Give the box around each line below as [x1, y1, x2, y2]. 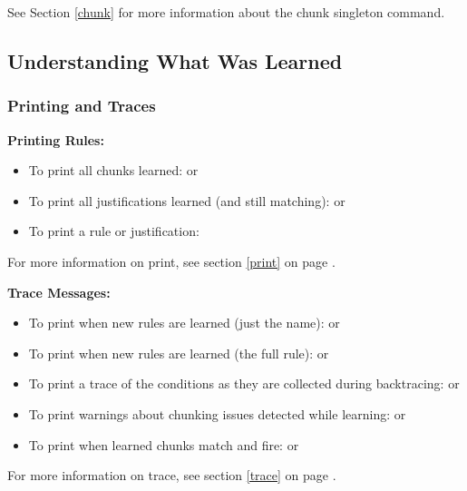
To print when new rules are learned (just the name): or [28, 313, 340, 332]
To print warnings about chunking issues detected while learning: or [28, 404, 406, 423]
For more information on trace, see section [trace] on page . [7, 466, 336, 485]
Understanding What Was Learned [7, 46, 343, 74]
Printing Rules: [7, 130, 104, 149]
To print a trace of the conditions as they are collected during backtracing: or [28, 374, 460, 393]
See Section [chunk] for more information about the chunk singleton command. [7, 3, 445, 21]
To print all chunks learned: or [28, 161, 199, 180]
